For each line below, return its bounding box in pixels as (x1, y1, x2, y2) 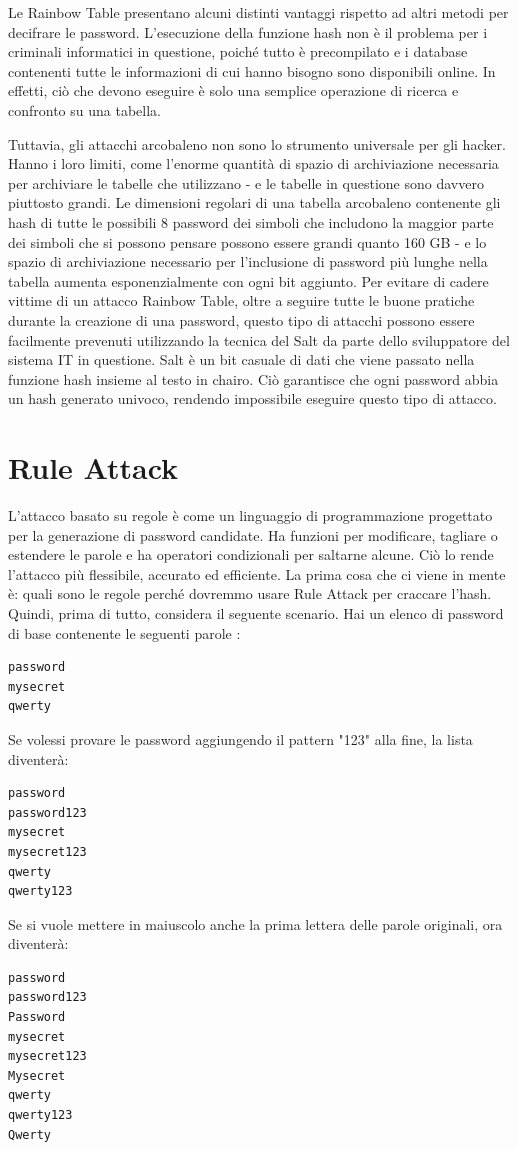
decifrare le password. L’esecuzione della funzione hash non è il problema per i (8, 21, 488, 42)
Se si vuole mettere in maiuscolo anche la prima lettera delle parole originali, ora (8, 913, 503, 934)
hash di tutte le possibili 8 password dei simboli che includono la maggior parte (8, 211, 494, 232)
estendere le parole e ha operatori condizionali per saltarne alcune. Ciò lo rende (8, 544, 494, 565)
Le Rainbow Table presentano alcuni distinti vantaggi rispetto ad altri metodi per (8, 2, 509, 22)
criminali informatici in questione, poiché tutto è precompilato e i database (8, 41, 468, 62)
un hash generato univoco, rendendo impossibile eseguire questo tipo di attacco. (8, 388, 497, 409)
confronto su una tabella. (8, 99, 161, 120)
